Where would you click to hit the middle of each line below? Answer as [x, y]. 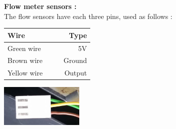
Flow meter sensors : [40, 6]
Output [76, 73]
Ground [75, 60]
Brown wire [25, 60]
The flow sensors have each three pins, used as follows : [88, 16]
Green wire [24, 48]
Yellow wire [25, 73]
